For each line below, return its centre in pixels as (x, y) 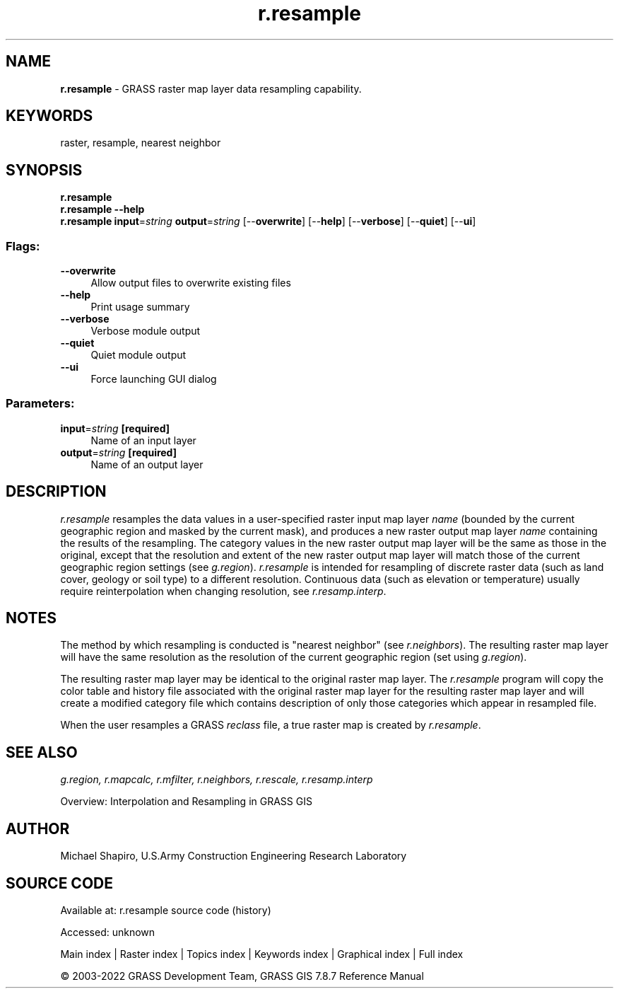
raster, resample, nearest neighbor (141, 143)
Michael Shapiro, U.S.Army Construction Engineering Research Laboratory (234, 856)
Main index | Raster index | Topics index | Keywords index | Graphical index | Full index (262, 954)
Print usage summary (140, 307)
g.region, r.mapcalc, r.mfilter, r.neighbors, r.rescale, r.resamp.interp (217, 780)
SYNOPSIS (44, 170)
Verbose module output (146, 331)
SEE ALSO (42, 752)
